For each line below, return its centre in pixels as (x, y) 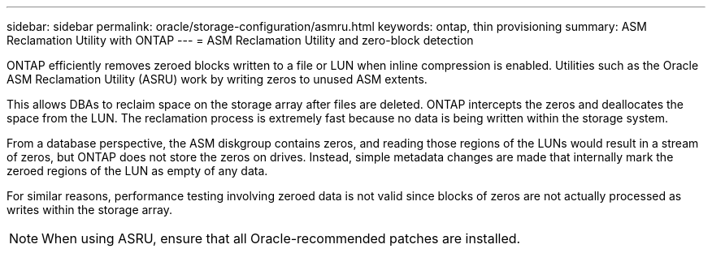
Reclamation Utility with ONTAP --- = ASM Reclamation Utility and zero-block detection (240, 40)
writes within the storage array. (90, 210)
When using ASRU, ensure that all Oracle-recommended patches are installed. (281, 238)
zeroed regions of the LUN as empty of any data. (137, 171)
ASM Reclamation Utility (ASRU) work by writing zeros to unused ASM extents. (217, 79)
